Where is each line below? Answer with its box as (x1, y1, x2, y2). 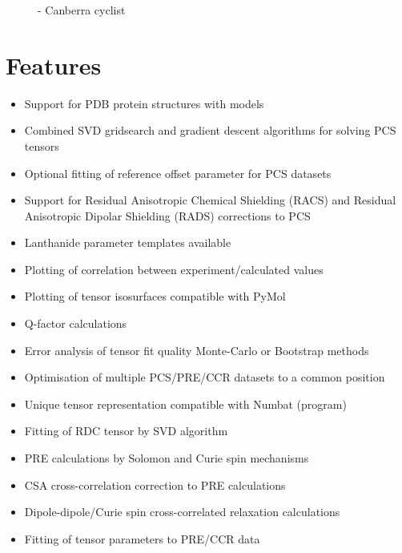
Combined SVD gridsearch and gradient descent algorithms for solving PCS (24, 122, 396, 139)
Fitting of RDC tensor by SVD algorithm (24, 422, 228, 439)
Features (6, 48, 102, 81)
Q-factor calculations (24, 315, 127, 332)
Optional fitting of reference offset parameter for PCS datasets (24, 164, 332, 181)
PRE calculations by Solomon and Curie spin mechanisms (24, 450, 309, 466)
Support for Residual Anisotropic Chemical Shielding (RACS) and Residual (24, 192, 396, 208)
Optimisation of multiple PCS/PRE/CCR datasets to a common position (24, 369, 385, 385)
